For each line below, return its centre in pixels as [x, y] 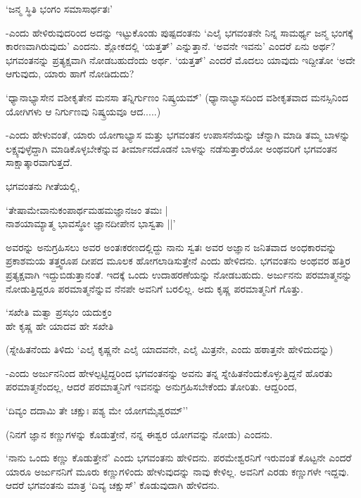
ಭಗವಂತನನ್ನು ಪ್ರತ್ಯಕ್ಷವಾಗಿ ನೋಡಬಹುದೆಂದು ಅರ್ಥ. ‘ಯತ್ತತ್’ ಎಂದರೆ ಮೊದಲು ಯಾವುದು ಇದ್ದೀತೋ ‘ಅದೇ [180, 59]
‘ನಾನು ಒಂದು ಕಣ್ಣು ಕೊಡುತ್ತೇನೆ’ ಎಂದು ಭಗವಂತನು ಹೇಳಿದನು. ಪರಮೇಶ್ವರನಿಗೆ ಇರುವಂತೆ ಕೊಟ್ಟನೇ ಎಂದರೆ [179, 458]
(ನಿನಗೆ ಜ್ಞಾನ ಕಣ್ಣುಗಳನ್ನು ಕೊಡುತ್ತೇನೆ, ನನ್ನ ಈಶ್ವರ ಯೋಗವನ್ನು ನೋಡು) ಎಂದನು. [139, 434]
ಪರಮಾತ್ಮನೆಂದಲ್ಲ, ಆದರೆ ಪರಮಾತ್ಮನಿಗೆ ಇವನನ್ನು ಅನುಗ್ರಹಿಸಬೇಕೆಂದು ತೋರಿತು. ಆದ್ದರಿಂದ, [151, 387]
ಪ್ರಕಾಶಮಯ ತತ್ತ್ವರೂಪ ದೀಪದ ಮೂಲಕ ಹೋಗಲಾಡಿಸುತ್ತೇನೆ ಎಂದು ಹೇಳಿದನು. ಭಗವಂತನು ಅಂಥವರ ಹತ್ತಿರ [178, 261]
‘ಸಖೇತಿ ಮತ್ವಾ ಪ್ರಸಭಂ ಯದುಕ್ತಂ [59, 312]
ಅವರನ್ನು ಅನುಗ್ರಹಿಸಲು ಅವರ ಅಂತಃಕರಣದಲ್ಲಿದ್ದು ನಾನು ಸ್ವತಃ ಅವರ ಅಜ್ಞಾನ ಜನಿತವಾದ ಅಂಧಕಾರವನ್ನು [171, 247]
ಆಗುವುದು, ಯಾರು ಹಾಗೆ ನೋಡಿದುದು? [70, 74]
